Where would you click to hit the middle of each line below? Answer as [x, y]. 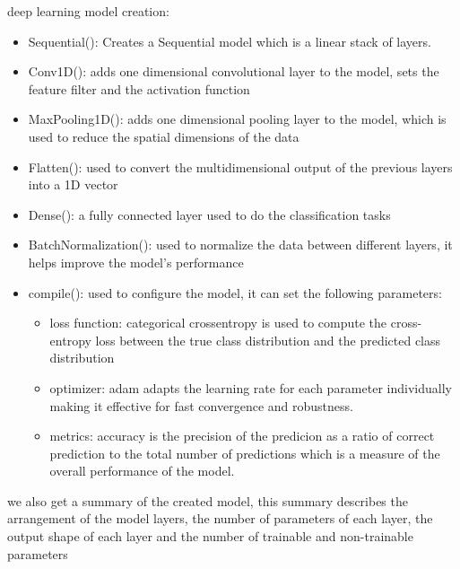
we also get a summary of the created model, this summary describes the [208, 500]
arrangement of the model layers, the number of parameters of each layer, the [220, 518]
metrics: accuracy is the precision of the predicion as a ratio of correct [242, 436]
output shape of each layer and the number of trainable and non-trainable [210, 536]
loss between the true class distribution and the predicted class [268, 340]
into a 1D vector [73, 184]
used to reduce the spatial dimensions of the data [164, 136]
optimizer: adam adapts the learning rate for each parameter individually [251, 387]
